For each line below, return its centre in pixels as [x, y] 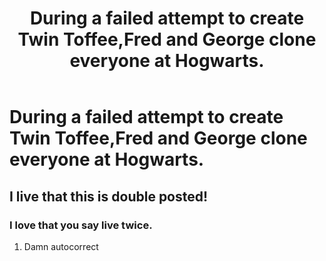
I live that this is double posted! [109, 196]
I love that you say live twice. [81, 225]
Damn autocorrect [61, 246]
